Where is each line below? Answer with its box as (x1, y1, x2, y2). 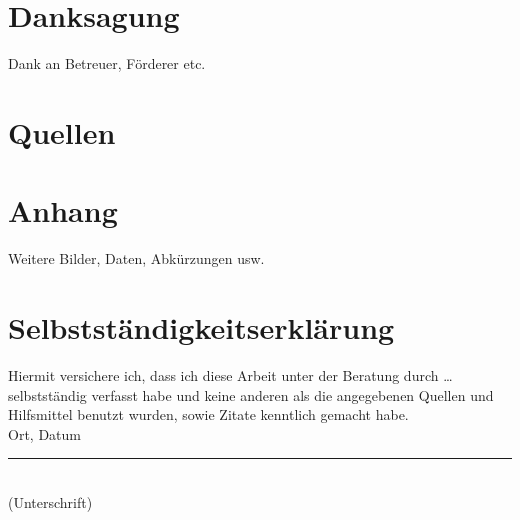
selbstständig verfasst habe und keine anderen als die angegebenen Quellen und (8, 384, 494, 405)
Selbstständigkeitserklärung (8, 307, 395, 347)
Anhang (8, 190, 118, 231)
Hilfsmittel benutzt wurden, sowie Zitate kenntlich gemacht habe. (8, 404, 409, 425)
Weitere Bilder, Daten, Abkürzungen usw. (8, 248, 265, 269)
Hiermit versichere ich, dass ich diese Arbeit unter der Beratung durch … (8, 364, 453, 385)
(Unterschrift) (8, 491, 93, 512)
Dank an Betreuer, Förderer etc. (8, 53, 206, 74)
